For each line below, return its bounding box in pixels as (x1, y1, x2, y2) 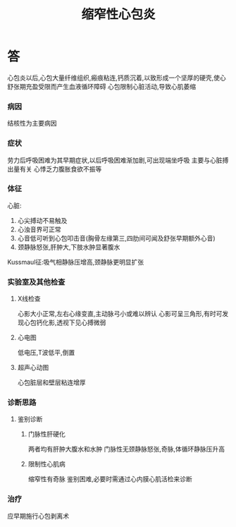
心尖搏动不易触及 (17, 216, 68, 224)
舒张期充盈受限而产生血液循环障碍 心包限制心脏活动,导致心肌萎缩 (7, 82, 196, 90)
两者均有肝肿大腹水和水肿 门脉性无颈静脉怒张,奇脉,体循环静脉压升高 (27, 445, 225, 454)
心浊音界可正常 (17, 225, 61, 234)
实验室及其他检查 (7, 277, 66, 286)
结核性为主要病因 (7, 119, 57, 128)
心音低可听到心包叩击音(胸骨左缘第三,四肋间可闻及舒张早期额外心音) (17, 234, 216, 242)
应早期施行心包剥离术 (7, 511, 69, 520)
